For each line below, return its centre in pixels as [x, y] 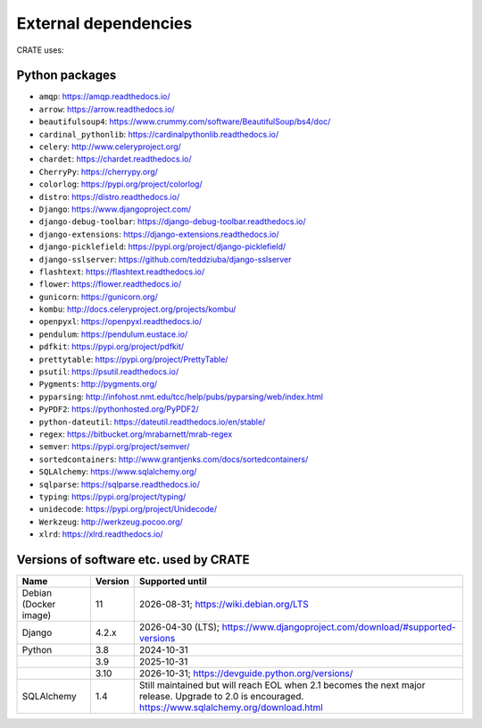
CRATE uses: [40, 50]
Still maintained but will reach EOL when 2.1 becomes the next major [282, 685]
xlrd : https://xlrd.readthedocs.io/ [101, 534]
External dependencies [104, 23]
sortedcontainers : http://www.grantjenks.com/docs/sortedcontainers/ [174, 459]
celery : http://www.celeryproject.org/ [110, 146]
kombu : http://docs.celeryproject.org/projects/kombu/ [137, 309]
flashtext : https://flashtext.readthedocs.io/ [122, 272]
